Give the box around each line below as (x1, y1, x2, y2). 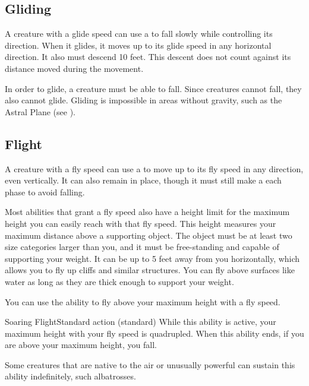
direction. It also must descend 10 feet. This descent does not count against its (5, 50, 291, 63)
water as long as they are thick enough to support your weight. (5, 275, 234, 287)
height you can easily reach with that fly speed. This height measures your (5, 217, 276, 229)
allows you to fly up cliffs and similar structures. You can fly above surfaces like (5, 264, 295, 276)
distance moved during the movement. (5, 62, 144, 74)
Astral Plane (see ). (5, 105, 75, 118)
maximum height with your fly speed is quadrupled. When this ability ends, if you (5, 327, 304, 339)
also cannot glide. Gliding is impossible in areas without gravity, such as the (5, 94, 282, 106)
